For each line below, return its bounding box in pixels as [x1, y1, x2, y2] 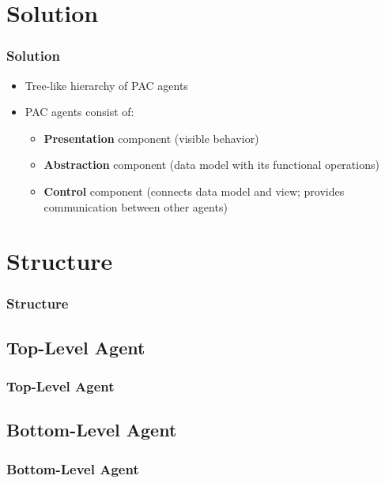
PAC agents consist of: [25, 103, 134, 120]
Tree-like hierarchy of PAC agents [25, 77, 188, 93]
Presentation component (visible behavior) [43, 129, 259, 146]
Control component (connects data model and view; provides [43, 182, 345, 199]
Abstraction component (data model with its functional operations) [43, 156, 379, 173]
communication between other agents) [43, 198, 228, 215]
